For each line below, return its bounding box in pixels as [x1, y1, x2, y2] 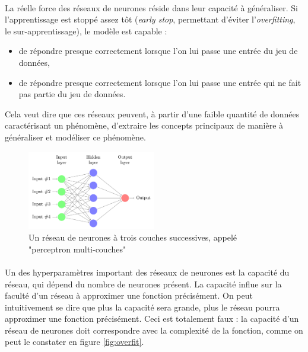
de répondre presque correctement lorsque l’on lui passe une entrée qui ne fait [18, 76, 301, 88]
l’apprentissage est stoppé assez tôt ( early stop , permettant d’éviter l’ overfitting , [5, 13, 296, 25]
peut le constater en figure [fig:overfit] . [5, 335, 144, 348]
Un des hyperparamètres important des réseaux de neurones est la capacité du [5, 265, 290, 278]
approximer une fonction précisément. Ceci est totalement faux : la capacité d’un [5, 312, 299, 325]
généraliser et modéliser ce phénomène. [5, 130, 146, 143]
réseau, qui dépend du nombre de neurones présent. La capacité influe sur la [5, 277, 282, 290]
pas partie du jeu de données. [18, 88, 126, 100]
